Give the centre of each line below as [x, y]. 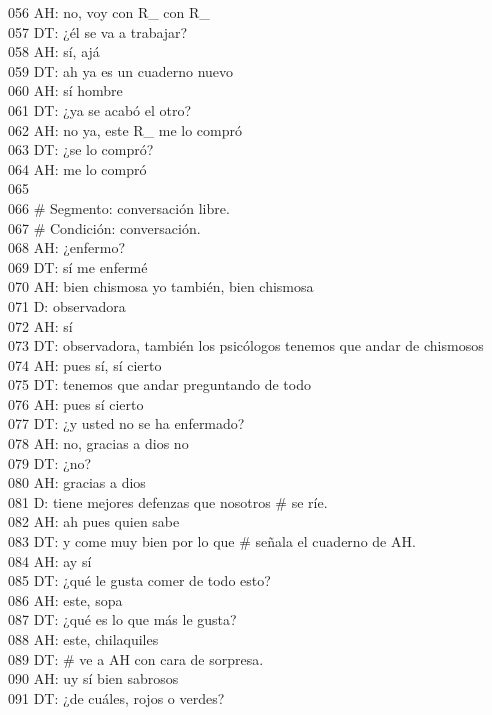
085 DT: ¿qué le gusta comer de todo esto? [139, 580]
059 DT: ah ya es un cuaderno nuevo [121, 70]
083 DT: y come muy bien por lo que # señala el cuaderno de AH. [212, 541]
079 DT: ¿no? [50, 462]
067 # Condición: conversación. [104, 227]
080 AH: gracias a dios [77, 482]
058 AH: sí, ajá [54, 51]
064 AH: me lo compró [77, 168]
